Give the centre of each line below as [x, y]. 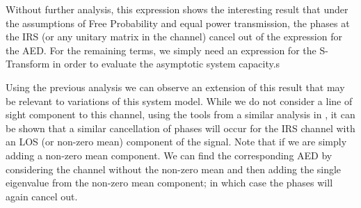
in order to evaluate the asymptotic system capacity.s [166, 64]
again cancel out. [42, 196]
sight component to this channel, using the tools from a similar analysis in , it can [180, 114]
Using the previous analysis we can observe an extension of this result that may [175, 87]
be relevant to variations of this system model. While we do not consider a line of [179, 101]
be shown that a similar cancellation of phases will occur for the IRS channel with [180, 128]
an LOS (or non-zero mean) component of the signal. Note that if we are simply [176, 142]
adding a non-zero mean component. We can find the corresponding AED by [169, 155]
